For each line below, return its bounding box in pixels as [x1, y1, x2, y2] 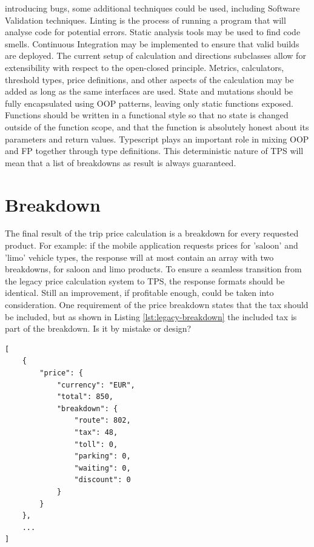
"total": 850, [56, 392, 113, 401]
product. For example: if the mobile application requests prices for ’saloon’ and [5, 239, 298, 252]
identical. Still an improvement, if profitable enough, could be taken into [5, 286, 274, 299]
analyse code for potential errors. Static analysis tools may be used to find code [5, 25, 301, 38]
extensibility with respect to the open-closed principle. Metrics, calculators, [5, 61, 284, 73]
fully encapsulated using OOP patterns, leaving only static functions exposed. [5, 96, 293, 109]
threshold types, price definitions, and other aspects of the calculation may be [5, 73, 294, 86]
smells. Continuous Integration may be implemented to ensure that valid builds [5, 37, 299, 50]
